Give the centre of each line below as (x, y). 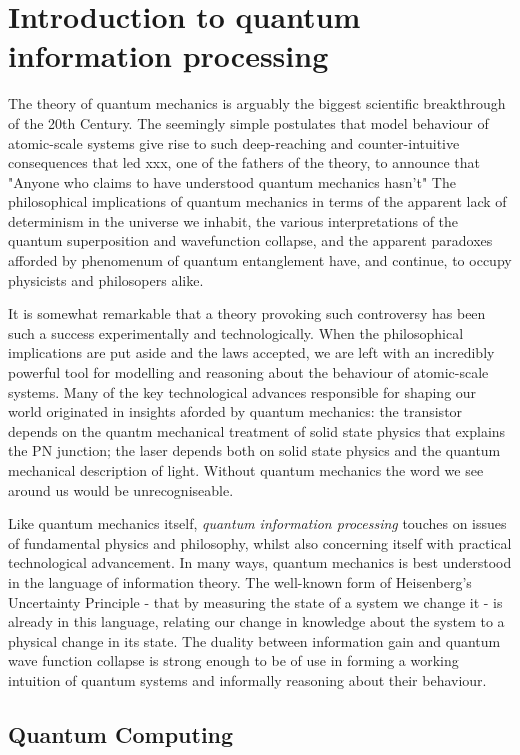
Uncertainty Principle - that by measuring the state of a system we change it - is (255, 601)
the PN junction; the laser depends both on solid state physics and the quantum (254, 450)
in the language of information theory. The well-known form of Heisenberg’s (240, 581)
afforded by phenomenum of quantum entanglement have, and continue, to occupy (260, 260)
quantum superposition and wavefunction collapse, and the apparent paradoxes (250, 240)
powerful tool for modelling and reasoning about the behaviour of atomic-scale (248, 372)
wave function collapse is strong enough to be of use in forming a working (233, 660)
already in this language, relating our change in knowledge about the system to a (256, 621)
